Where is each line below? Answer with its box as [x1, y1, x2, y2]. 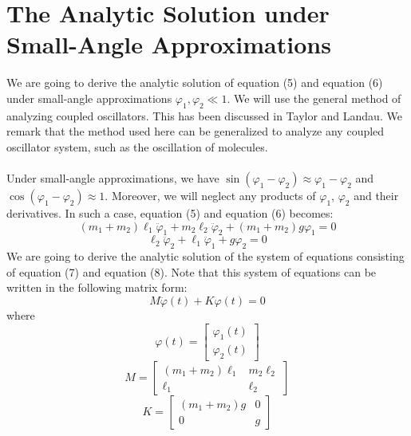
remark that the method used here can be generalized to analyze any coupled [6, 123, 385, 139]
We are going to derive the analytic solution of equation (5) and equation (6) [6, 74, 383, 91]
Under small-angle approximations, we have [6, 170, 219, 187]
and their [354, 187, 399, 204]
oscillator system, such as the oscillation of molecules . [6, 138, 268, 155]
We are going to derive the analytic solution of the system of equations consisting [6, 248, 405, 265]
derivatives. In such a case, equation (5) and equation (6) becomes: [6, 205, 334, 222]
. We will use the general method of [227, 89, 401, 106]
